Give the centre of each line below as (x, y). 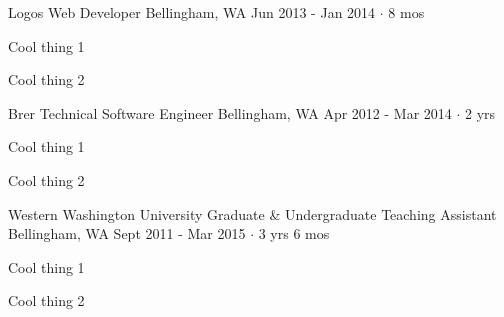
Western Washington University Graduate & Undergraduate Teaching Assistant (252, 213)
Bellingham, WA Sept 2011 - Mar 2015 (127, 233)
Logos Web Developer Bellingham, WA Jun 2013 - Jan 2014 (192, 12)
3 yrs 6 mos (294, 233)
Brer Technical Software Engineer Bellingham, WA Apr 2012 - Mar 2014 (230, 112)
